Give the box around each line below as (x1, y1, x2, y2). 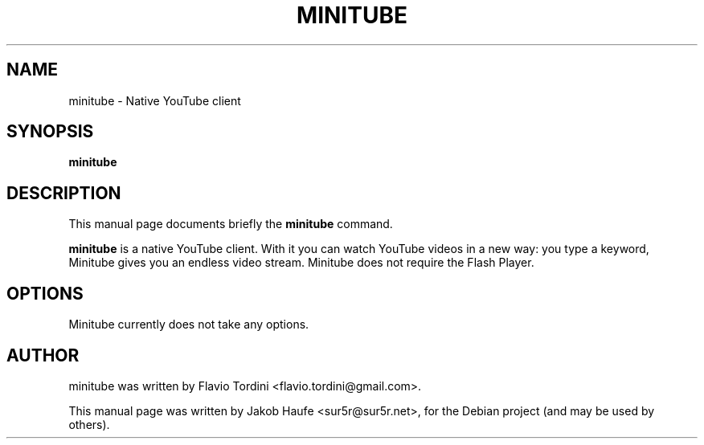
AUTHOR (6, 345, 80, 365)
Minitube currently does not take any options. (68, 317, 309, 332)
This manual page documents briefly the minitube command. (68, 217, 393, 231)
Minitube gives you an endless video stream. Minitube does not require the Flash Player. (68, 255, 534, 270)
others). (68, 417, 110, 431)
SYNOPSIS (6, 121, 94, 142)
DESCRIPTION (6, 182, 121, 203)
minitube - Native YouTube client (68, 93, 241, 108)
